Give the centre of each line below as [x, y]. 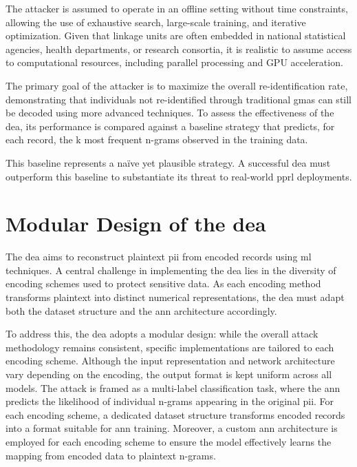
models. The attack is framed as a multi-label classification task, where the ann [173, 387]
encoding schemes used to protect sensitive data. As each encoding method [163, 283]
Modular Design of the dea [136, 224]
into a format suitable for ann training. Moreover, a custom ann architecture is [172, 428]
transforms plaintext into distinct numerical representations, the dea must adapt [175, 297]
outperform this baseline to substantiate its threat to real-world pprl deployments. [179, 176]
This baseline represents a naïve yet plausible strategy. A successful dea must [168, 162]
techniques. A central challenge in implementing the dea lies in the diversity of [171, 270]
